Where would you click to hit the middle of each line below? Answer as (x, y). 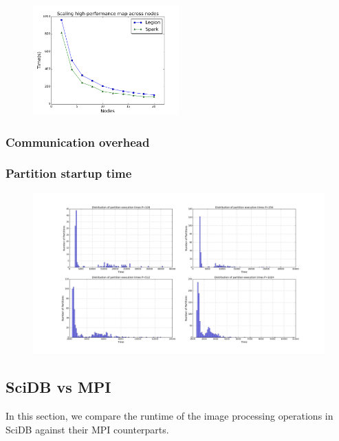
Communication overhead (78, 142)
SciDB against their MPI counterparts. (87, 429)
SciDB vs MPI (58, 387)
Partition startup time (69, 173)
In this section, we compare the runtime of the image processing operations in (169, 415)
